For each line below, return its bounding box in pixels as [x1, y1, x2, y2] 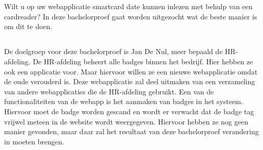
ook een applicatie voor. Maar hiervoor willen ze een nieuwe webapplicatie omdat [4, 66, 258, 77]
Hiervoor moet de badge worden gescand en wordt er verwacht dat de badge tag [4, 106, 254, 116]
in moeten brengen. [4, 136, 64, 146]
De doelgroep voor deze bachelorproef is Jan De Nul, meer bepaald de [4, 46, 223, 57]
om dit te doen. [4, 21, 52, 32]
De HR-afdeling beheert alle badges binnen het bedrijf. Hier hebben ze [33, 56, 253, 66]
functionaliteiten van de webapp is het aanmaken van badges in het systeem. [4, 96, 243, 107]
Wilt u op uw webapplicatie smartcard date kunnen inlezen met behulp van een [4, 1, 253, 12]
